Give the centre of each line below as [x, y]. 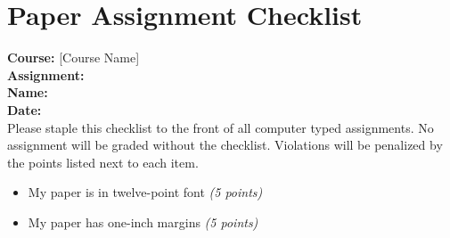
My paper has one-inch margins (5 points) [143, 222]
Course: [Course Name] [74, 57]
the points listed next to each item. [103, 162]
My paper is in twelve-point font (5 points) [145, 192]
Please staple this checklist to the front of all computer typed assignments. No [221, 127]
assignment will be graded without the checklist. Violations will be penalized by [225, 145]
